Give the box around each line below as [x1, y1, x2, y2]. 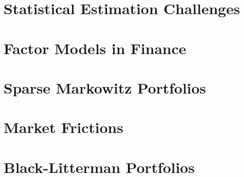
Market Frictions [4, 117, 123, 138]
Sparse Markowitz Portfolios [4, 77, 206, 98]
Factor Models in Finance [4, 37, 186, 58]
